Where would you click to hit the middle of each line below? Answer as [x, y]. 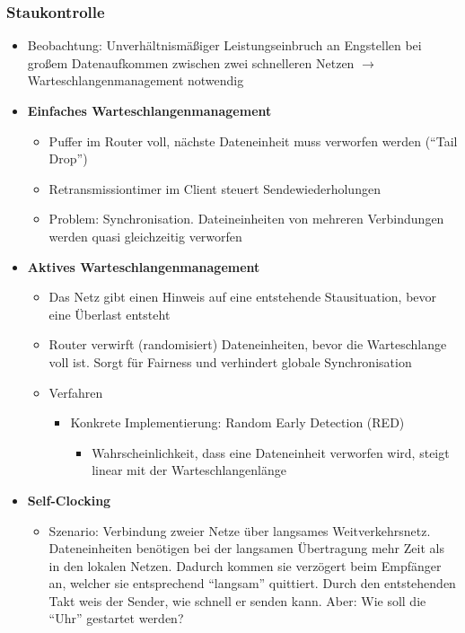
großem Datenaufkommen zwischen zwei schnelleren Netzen [191, 62]
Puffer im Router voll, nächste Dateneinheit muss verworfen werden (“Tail [253, 141]
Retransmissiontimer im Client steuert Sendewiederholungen [215, 188]
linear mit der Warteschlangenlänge [189, 470]
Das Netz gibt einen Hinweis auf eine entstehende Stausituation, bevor [243, 297]
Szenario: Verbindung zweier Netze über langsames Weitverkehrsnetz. [240, 530]
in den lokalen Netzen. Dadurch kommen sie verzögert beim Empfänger [245, 565]
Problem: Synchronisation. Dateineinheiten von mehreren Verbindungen [246, 219]
